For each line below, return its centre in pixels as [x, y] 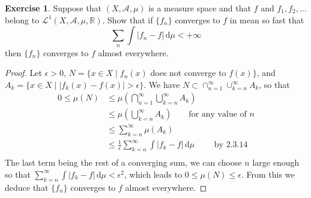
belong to [22, 19]
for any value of [218, 115]
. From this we [268, 174]
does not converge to [188, 73]
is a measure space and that [200, 8]
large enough [276, 162]
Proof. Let [23, 73]
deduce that [27, 187]
